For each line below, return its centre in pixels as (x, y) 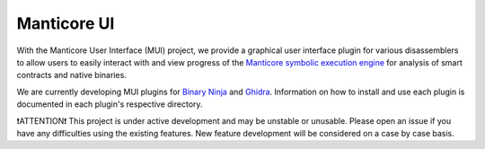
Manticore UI (66, 23)
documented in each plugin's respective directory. (110, 104)
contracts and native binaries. (72, 75)
